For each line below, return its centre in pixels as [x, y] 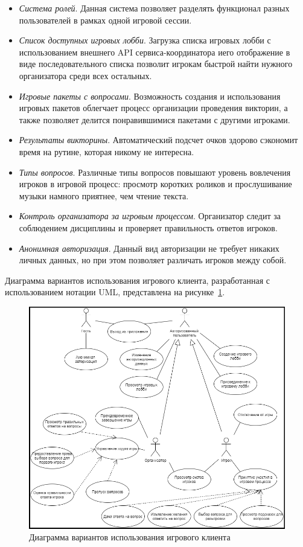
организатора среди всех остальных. [85, 75]
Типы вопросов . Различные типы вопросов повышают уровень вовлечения [155, 172]
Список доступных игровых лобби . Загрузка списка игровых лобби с [145, 40]
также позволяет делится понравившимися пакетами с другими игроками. [155, 119]
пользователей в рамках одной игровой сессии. [105, 20]
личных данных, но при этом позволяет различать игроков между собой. [153, 260]
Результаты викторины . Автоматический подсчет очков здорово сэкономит [158, 140]
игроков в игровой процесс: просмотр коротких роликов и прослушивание [155, 184]
